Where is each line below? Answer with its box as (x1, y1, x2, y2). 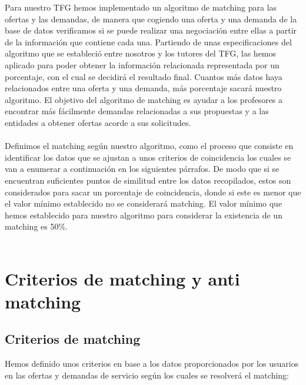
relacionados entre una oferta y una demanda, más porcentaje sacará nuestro (5, 82, 282, 94)
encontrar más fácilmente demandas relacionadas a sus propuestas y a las (5, 105, 269, 117)
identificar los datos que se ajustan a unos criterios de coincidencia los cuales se (5, 151, 291, 163)
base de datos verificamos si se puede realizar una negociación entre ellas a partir (5, 24, 297, 36)
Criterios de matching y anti (5, 266, 240, 290)
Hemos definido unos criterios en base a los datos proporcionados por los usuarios (5, 357, 299, 370)
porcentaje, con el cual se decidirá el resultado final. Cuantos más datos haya (5, 70, 282, 82)
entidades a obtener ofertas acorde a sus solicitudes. (5, 116, 191, 128)
